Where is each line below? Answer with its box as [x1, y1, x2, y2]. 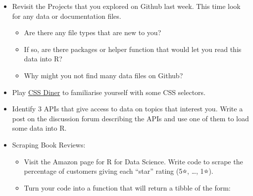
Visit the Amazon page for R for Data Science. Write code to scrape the [24, 156, 243, 166]
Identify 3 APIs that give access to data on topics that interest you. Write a [12, 103, 243, 114]
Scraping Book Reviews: [12, 139, 86, 149]
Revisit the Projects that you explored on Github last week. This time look [12, 1, 241, 11]
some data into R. [12, 123, 67, 133]
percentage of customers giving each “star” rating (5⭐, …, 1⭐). [24, 166, 213, 176]
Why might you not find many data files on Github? [24, 70, 183, 80]
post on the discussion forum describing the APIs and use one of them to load [12, 113, 249, 123]
